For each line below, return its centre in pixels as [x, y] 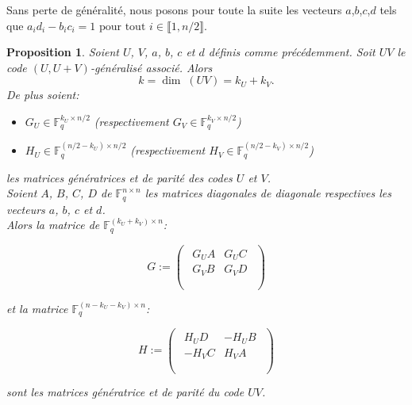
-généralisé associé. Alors [151, 67]
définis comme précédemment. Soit [292, 52]
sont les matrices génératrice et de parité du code [125, 392]
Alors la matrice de [53, 225]
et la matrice [37, 308]
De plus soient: [43, 95]
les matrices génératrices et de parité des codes [119, 177]
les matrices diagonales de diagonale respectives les [268, 193]
